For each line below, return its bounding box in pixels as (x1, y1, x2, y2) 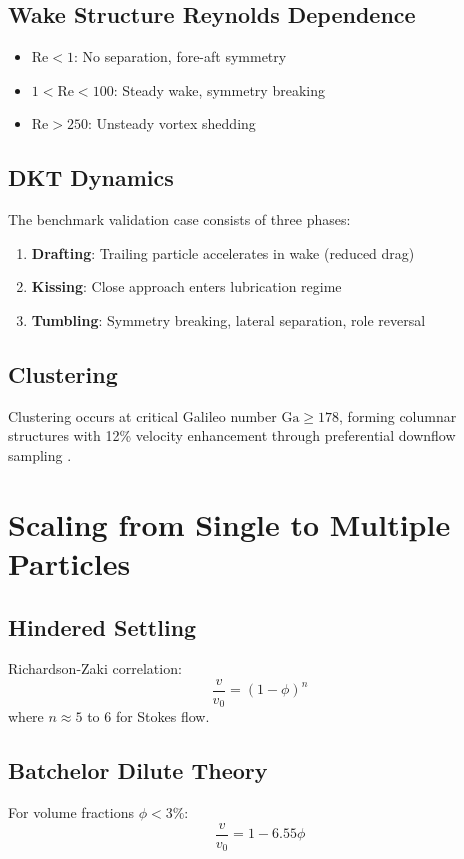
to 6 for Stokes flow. (87, 706, 210, 727)
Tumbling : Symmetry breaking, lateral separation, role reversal (31, 309, 426, 330)
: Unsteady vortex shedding (87, 113, 256, 134)
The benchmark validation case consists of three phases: (8, 209, 351, 230)
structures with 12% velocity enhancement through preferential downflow (8, 425, 456, 446)
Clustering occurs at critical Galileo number (8, 405, 277, 426)
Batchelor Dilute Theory (8, 755, 268, 786)
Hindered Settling (8, 611, 197, 642)
